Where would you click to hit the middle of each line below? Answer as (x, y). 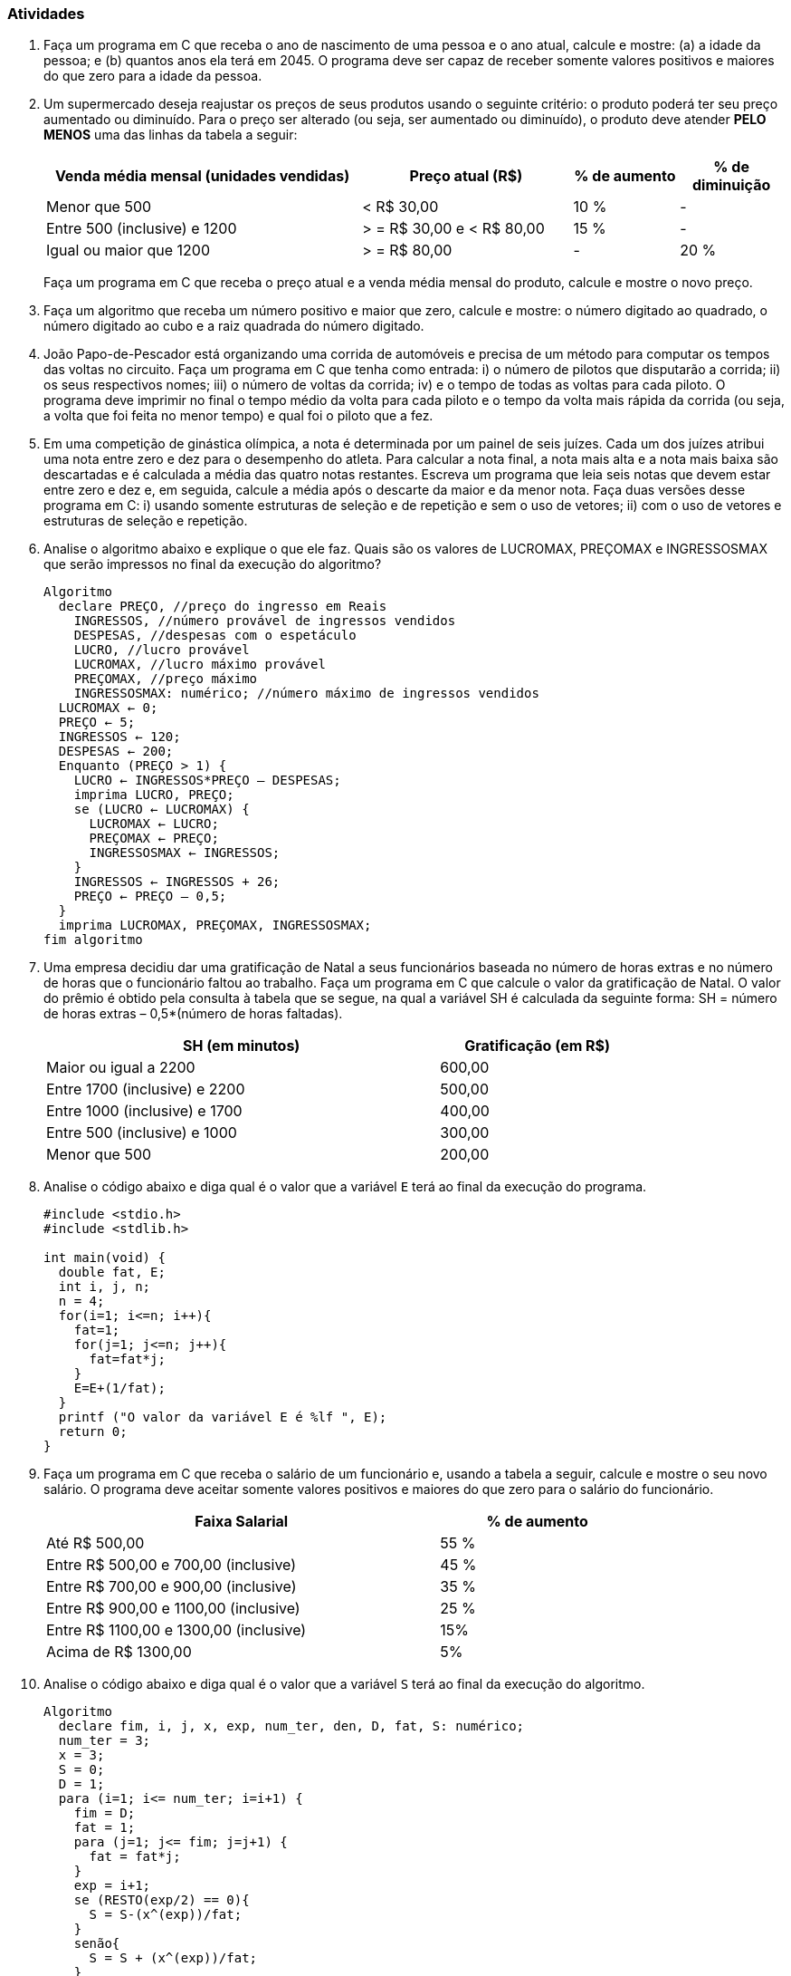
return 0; (93, 1432)
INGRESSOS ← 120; (119, 737)
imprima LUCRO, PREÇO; (154, 795)
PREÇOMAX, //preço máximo (166, 679)
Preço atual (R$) (466, 176)
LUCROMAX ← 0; (108, 708)
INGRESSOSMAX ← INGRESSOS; (185, 853)
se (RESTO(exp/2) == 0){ (162, 1900)
